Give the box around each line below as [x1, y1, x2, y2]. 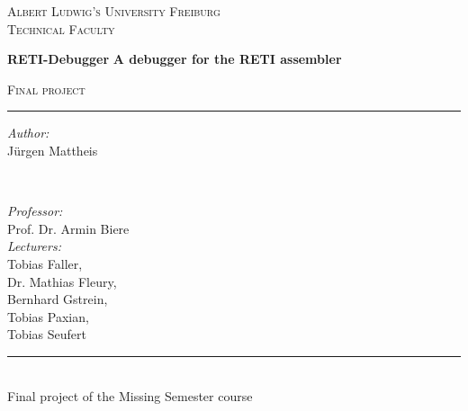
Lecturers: [7, 237, 61, 255]
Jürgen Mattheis [7, 140, 98, 159]
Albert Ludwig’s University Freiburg [7, 2, 220, 20]
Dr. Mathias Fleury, [7, 272, 117, 290]
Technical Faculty [7, 19, 115, 38]
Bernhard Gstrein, [7, 290, 108, 308]
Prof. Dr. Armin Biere [7, 219, 130, 237]
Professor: [7, 201, 63, 220]
